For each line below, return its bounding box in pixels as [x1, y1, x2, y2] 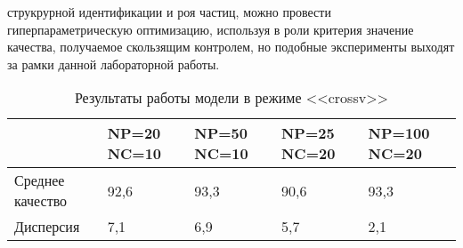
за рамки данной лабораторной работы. [7, 54, 220, 73]
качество [14, 190, 68, 212]
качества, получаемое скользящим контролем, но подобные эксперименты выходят [7, 37, 455, 56]
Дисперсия [14, 216, 80, 237]
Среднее [14, 170, 65, 191]
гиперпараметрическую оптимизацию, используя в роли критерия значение [7, 20, 414, 38]
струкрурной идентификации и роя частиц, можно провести [7, 3, 331, 20]
